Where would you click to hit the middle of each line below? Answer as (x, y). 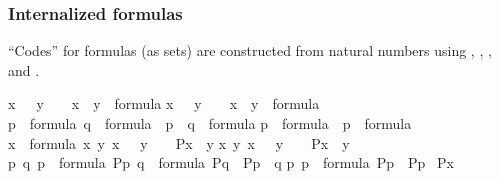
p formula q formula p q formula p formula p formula (210, 123)
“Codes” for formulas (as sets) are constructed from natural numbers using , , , (250, 50)
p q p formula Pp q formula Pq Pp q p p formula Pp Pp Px (231, 162)
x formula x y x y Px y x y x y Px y (179, 142)
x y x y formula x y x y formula (164, 103)
